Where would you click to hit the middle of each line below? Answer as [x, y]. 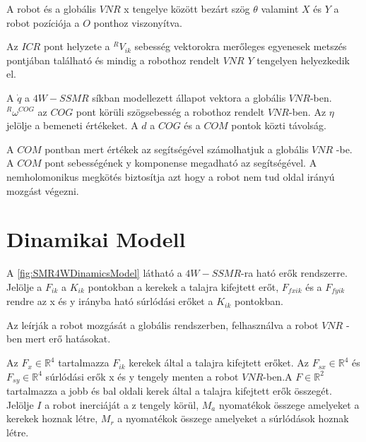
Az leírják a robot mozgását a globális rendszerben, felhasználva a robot [163, 324]
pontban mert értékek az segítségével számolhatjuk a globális [177, 149]
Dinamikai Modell [96, 239]
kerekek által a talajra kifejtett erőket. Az [219, 363]
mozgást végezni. [43, 190]
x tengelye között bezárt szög [187, 8]
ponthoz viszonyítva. [138, 22]
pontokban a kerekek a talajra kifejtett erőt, [183, 286]
